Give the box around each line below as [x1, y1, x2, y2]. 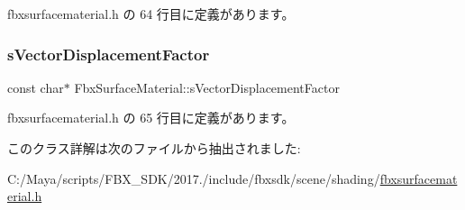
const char [7, 78, 64, 96]
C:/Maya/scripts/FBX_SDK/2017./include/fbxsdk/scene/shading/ [7, 169, 380, 187]
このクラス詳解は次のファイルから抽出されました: [7, 139, 301, 157]
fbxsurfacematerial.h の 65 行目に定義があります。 [7, 108, 295, 127]
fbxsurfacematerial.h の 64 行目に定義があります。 [7, 5, 295, 23]
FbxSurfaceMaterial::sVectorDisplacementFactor [74, 78, 340, 96]
